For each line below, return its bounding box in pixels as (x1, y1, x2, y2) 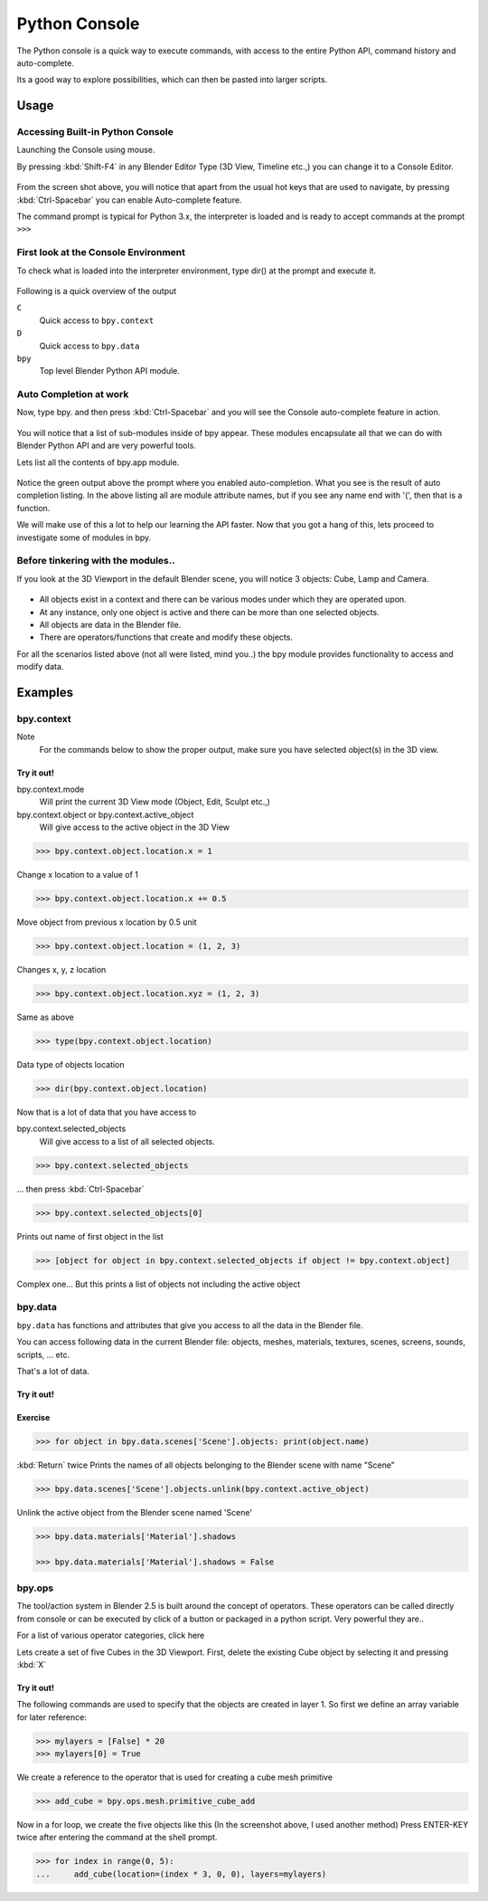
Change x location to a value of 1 (16, 870, 139, 880)
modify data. (16, 661, 64, 672)
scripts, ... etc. (16, 1349, 70, 1360)
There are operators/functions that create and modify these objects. (39, 632, 294, 642)
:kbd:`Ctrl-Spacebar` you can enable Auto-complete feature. (16, 195, 242, 205)
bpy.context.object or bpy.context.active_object (16, 809, 194, 820)
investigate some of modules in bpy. (16, 532, 152, 543)
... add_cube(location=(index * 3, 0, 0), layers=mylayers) (35, 1868, 327, 1879)
